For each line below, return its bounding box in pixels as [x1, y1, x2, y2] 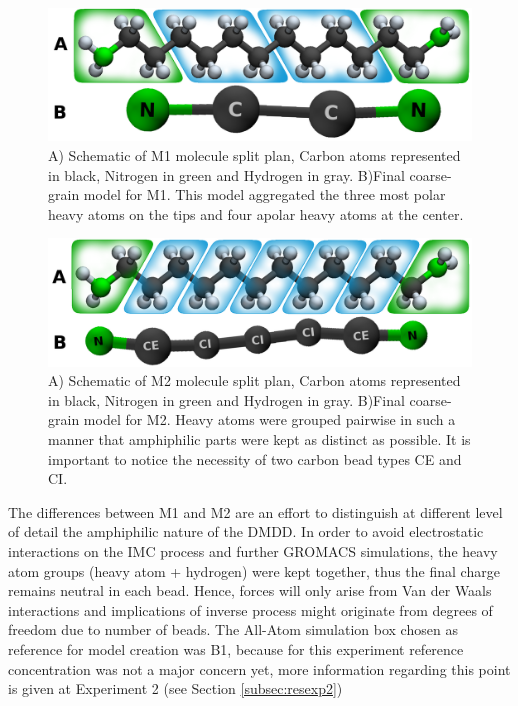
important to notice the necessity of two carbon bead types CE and [48, 448, 462, 469]
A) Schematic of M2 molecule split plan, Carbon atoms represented [48, 370, 461, 391]
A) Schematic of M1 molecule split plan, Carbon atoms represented [48, 144, 461, 165]
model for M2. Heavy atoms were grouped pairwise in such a [83, 409, 456, 430]
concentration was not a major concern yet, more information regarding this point [8, 658, 511, 679]
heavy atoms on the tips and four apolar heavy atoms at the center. [48, 203, 464, 224]
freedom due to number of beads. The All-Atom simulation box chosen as [8, 619, 458, 640]
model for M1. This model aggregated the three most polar [83, 184, 446, 205]
